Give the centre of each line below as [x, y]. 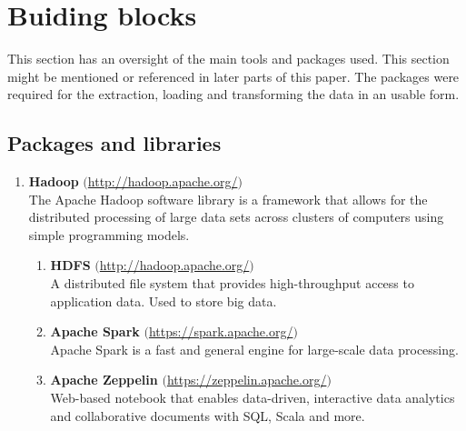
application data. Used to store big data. [164, 301]
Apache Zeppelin [104, 380]
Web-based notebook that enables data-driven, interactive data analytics [253, 398]
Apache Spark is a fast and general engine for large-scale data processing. [254, 349]
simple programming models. [109, 234]
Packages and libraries [114, 143]
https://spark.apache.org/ [221, 331]
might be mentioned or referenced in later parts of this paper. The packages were [233, 76]
